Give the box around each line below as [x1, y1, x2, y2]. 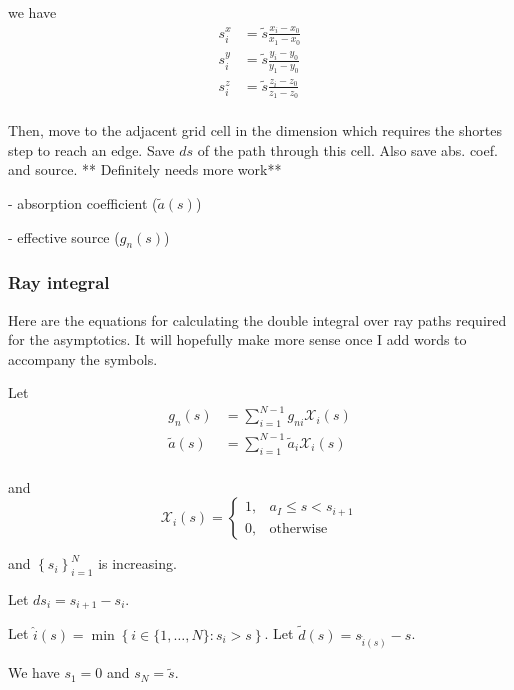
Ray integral [8, 270, 110, 295]
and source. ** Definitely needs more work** [8, 159, 282, 180]
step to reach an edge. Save [8, 139, 175, 160]
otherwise [269, 521, 328, 536]
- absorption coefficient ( [8, 192, 158, 213]
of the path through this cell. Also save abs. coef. [197, 139, 498, 160]
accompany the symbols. [8, 348, 158, 369]
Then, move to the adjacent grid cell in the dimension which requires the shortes [8, 120, 502, 141]
